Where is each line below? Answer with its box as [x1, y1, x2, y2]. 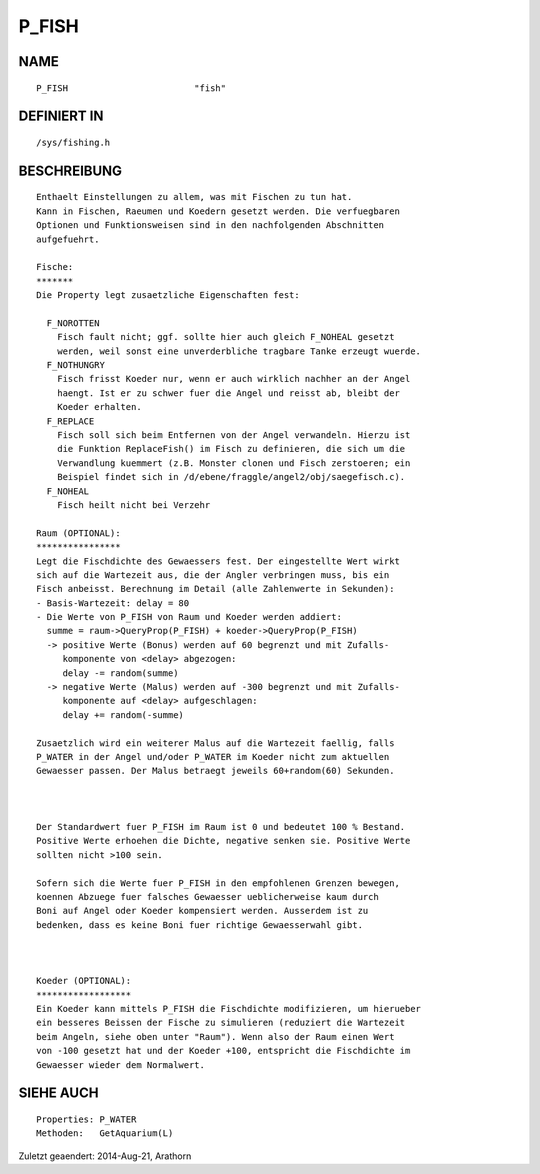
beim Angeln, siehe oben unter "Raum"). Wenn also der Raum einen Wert [36, 1031, 395, 1042]
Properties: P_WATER [36, 1114, 137, 1125]
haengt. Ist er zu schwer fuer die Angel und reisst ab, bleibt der [56, 387, 400, 399]
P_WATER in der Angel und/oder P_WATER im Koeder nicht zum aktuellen [36, 751, 390, 762]
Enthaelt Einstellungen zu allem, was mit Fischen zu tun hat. [36, 191, 353, 203]
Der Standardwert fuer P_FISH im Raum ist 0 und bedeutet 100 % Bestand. [36, 821, 406, 832]
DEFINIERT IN [18, 108, 104, 125]
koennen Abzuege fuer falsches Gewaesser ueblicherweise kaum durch [36, 891, 379, 902]
